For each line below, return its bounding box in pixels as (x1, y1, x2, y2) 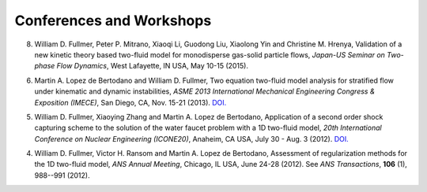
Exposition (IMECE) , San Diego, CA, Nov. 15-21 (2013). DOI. (34, 98, 227, 107)
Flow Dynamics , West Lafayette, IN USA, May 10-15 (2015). (56, 61, 249, 71)
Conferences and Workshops (14, 12, 212, 29)
